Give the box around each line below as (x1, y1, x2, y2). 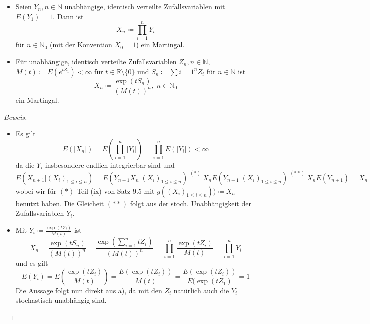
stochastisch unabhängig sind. (15, 295, 107, 305)
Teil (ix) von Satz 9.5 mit (76, 185, 155, 196)
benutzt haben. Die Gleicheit (15, 198, 104, 208)
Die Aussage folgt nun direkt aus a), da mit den (15, 285, 162, 295)
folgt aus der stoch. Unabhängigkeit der (130, 198, 251, 208)
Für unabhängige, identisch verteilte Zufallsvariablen (15, 56, 177, 66)
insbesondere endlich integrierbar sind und (45, 159, 175, 170)
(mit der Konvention (49, 39, 112, 50)
